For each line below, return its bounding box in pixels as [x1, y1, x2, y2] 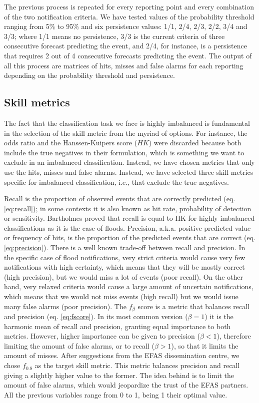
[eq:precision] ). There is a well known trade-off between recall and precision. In [4, 242, 245, 253]
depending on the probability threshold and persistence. [4, 70, 175, 80]
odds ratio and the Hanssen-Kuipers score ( [4, 137, 137, 148]
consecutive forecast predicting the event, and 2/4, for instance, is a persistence [4, 40, 247, 51]
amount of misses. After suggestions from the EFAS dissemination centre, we [4, 350, 239, 361]
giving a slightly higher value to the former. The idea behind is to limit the [4, 370, 234, 380]
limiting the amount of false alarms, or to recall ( [4, 340, 154, 351]
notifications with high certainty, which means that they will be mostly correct [4, 262, 245, 272]
